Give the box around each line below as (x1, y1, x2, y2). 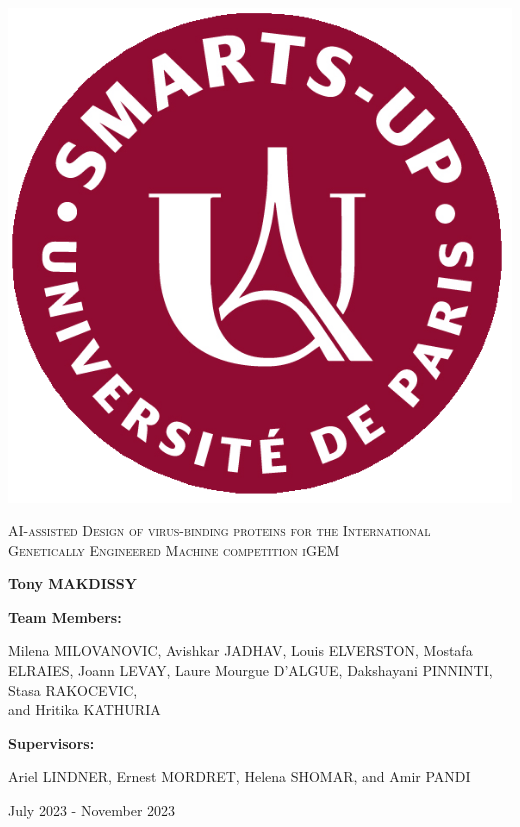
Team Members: (8, 606, 122, 627)
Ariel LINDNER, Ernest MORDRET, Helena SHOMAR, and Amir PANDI (8, 766, 471, 787)
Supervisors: (8, 732, 95, 753)
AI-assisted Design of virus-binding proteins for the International (8, 520, 431, 541)
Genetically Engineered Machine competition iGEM (8, 539, 340, 560)
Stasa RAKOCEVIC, (8, 679, 138, 700)
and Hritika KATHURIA (8, 699, 161, 720)
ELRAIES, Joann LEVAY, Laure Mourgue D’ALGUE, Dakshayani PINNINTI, (8, 660, 493, 681)
